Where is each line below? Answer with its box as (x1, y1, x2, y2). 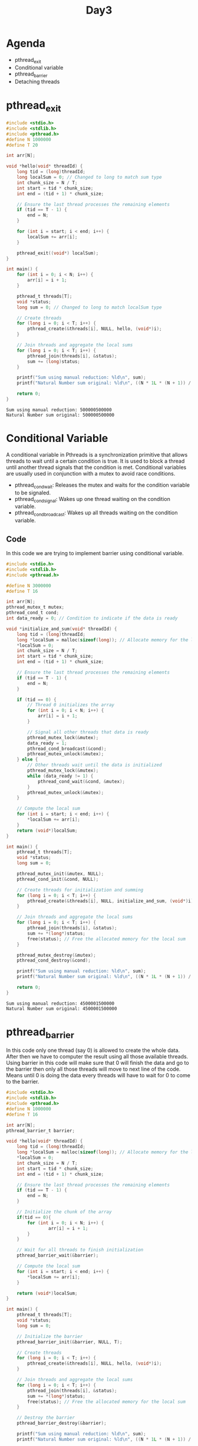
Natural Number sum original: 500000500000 (6, 412, 115, 418)
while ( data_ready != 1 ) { (27, 773, 94, 779)
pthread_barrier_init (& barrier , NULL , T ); (16, 1339, 123, 1345)
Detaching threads (14, 78, 60, 85)
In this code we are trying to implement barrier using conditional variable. (6, 550, 184, 557)
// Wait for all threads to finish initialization (16, 1247, 144, 1253)
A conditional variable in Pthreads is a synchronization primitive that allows (6, 451, 188, 458)
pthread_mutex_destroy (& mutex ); (16, 952, 96, 958)
